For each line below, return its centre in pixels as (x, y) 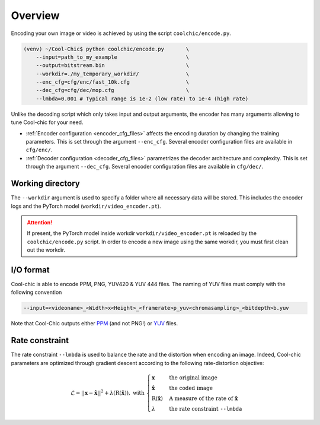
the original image (193, 378)
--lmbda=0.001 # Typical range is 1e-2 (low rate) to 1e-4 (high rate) (142, 99)
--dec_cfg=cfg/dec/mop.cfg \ (113, 90)
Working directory (45, 184)
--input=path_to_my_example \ (113, 57)
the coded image (191, 388)
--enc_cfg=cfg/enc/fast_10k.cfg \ (113, 82)
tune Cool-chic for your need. (47, 122)
